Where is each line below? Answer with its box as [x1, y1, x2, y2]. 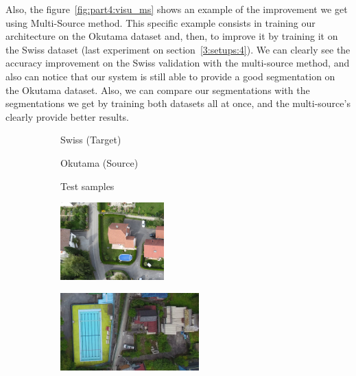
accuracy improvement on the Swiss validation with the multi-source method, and [5, 56, 350, 70]
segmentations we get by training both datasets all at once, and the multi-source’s [5, 96, 351, 110]
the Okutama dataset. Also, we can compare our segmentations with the [5, 82, 310, 97]
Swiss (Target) [60, 132, 121, 147]
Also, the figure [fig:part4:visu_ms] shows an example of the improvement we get [5, 2, 348, 16]
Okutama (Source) [60, 155, 139, 169]
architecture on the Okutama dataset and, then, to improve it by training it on [5, 29, 338, 43]
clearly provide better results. [5, 109, 129, 124]
